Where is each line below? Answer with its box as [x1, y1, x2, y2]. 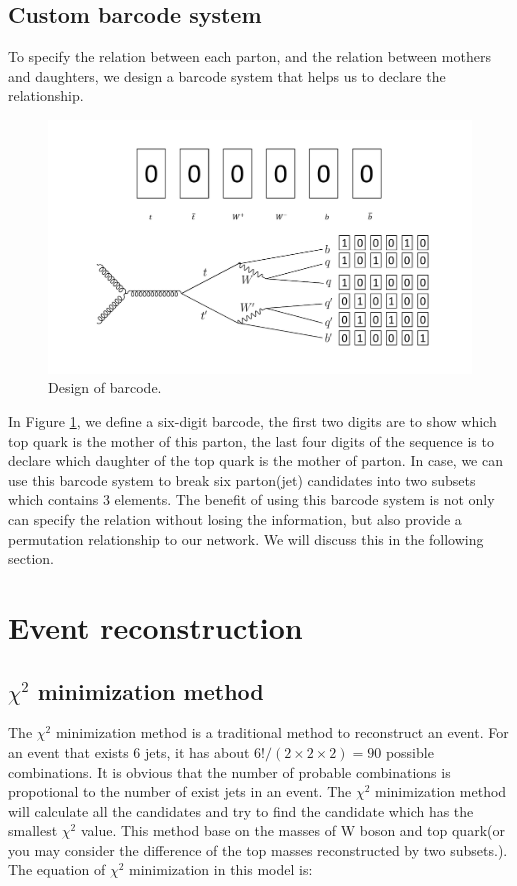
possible [385, 741, 434, 762]
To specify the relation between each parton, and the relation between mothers [8, 46, 491, 67]
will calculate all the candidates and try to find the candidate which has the [8, 800, 474, 821]
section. [8, 548, 54, 569]
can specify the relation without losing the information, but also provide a [8, 508, 462, 529]
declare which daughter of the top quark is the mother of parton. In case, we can [8, 450, 503, 471]
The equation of [8, 859, 106, 880]
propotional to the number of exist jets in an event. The [8, 781, 352, 802]
